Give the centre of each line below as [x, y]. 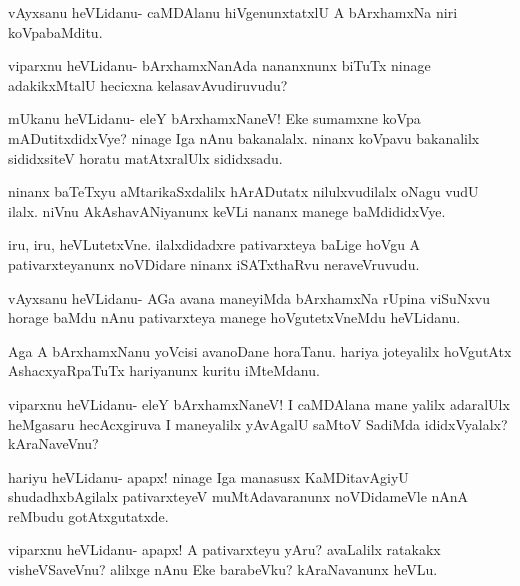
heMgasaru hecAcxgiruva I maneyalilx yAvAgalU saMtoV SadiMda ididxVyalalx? [258, 423]
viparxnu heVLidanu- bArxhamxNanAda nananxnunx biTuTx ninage [219, 65]
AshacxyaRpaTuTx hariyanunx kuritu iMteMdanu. [164, 370]
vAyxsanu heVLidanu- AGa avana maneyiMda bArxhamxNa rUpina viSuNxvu [249, 297]
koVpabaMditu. [55, 31]
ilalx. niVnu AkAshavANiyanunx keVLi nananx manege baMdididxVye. [227, 210]
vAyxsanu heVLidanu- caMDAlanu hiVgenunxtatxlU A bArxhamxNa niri [233, 12]
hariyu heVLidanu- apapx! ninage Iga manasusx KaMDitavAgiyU [208, 476]
